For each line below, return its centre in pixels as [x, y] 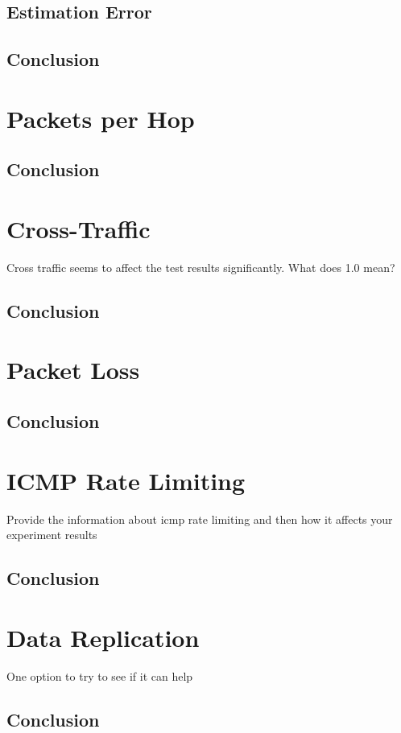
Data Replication [103, 637]
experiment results [52, 535]
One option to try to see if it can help [100, 675]
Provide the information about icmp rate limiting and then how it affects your [200, 519]
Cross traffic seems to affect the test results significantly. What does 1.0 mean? [201, 267]
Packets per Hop [101, 118]
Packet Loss [73, 370]
